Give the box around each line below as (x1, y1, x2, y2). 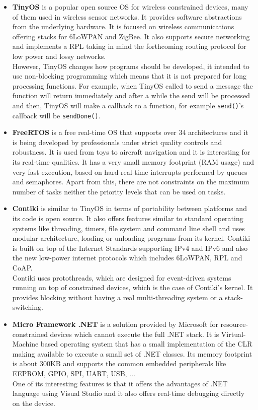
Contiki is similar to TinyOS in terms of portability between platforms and (12, 203, 247, 214)
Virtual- (221, 328, 246, 339)
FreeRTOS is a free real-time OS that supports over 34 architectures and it (12, 127, 248, 138)
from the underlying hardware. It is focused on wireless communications (12, 21, 234, 32)
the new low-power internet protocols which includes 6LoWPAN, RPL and (12, 252, 242, 263)
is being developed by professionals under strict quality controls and (12, 136, 222, 147)
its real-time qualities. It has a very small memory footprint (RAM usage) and (12, 157, 254, 167)
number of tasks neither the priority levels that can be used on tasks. (12, 186, 226, 196)
